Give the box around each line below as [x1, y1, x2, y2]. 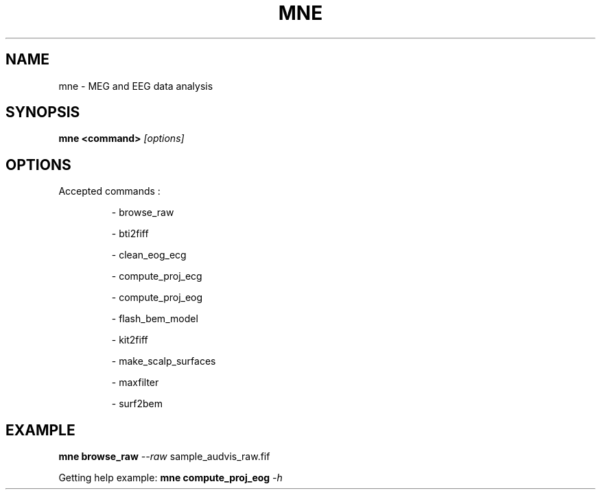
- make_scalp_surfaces [111, 355, 216, 367]
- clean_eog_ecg [111, 249, 187, 261]
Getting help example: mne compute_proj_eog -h [58, 472, 283, 484]
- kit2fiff [111, 334, 148, 346]
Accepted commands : [58, 185, 161, 197]
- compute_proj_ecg [111, 270, 202, 282]
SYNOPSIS [5, 104, 80, 121]
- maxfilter [111, 376, 159, 389]
